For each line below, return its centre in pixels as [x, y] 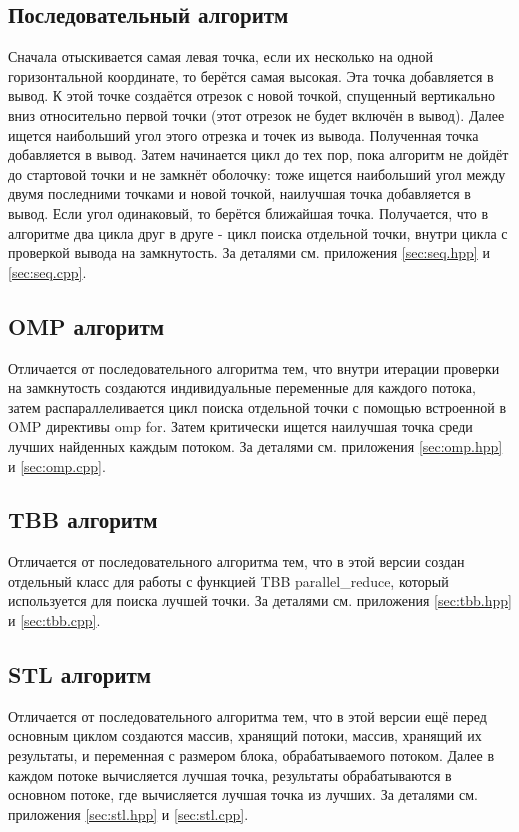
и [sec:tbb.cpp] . [54, 620]
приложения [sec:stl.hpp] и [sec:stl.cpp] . [128, 813]
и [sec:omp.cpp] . [57, 465]
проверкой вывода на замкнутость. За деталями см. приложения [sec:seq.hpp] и [249, 252]
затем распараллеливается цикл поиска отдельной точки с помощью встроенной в [257, 406]
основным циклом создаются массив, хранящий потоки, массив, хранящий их [245, 735]
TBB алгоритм [83, 519]
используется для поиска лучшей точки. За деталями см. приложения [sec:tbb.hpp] [260, 600]
